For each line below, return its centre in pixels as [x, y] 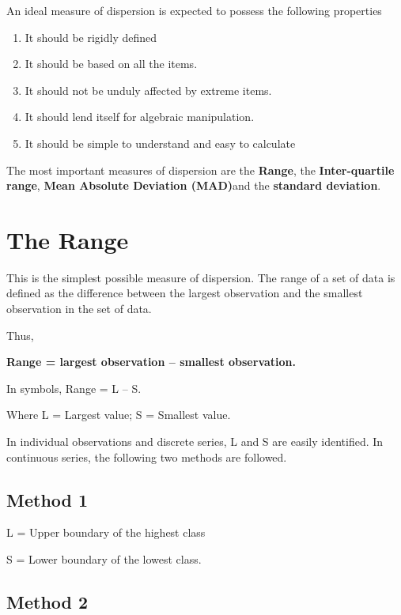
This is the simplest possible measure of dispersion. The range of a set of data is [201, 277]
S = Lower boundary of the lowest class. [104, 559]
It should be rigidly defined [91, 37]
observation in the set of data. [79, 309]
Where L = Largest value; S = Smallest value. [119, 415]
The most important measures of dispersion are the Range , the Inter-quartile [200, 170]
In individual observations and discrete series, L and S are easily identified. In [195, 441]
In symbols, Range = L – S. [74, 388]
